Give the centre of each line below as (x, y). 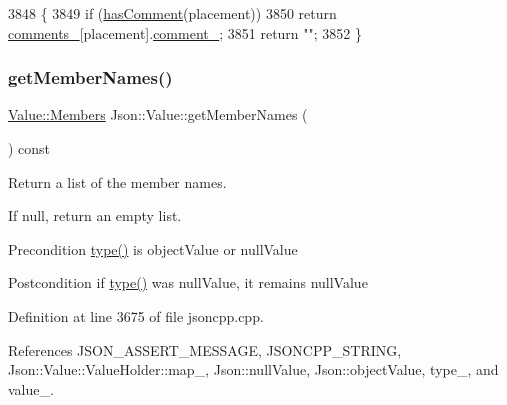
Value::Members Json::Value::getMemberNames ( (158, 114)
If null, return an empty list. (95, 215)
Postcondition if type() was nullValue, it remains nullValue (188, 282)
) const (29, 148)
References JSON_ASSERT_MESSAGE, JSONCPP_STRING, (205, 349)
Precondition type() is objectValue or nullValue (153, 248)
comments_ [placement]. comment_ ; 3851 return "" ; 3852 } (185, 32)
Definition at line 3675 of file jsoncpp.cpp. (136, 315)
